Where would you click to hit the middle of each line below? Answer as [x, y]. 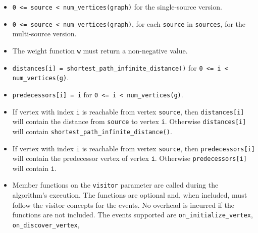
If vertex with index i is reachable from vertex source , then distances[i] [128, 111]
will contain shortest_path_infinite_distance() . [92, 131]
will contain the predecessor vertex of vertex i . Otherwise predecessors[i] [130, 158]
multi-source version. [44, 34]
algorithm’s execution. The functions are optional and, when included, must [130, 195]
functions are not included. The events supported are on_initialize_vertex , [133, 215]
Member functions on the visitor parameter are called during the [115, 185]
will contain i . [34, 168]
